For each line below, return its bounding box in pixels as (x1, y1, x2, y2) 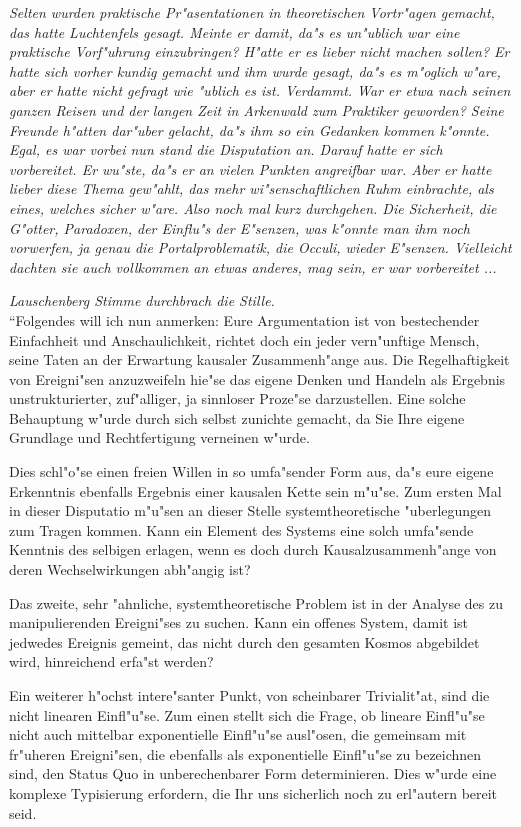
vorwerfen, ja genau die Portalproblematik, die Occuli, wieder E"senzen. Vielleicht (9, 237, 512, 258)
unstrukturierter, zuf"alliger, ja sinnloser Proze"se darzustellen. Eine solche (9, 388, 466, 409)
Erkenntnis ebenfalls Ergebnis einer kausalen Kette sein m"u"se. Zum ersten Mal (9, 480, 502, 501)
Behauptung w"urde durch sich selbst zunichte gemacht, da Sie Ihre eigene (9, 407, 465, 428)
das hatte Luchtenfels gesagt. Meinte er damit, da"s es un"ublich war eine (9, 21, 460, 42)
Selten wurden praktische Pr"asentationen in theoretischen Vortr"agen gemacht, (9, 2, 495, 22)
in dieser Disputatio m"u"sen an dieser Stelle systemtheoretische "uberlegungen (9, 500, 492, 521)
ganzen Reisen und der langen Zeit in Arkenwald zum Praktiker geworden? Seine (9, 99, 504, 120)
